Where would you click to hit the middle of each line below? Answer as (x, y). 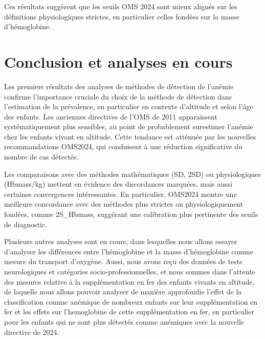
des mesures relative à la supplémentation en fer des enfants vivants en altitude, (129, 281)
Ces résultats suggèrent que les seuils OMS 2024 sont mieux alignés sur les (121, 6)
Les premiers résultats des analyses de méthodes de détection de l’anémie (119, 86)
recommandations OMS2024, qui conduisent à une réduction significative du (123, 146)
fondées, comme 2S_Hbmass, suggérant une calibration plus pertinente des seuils (131, 214)
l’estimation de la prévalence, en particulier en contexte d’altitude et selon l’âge (129, 106)
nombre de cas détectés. (41, 157)
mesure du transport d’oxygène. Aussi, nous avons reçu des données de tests (123, 261)
